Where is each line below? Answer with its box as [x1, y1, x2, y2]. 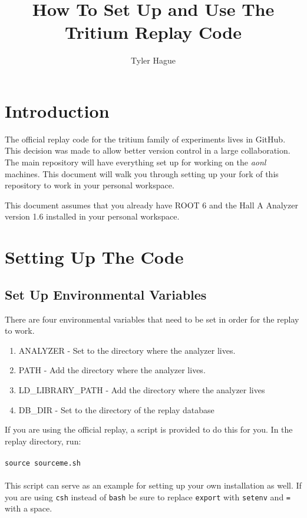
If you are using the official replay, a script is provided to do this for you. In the [5, 423, 293, 436]
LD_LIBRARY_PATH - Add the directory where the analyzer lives [18, 383, 265, 396]
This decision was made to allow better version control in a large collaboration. [5, 144, 291, 157]
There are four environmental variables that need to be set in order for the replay [5, 313, 299, 325]
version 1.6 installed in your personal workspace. [5, 210, 180, 223]
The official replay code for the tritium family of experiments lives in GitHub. [5, 132, 286, 145]
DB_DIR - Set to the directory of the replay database [18, 403, 214, 416]
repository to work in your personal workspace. [5, 179, 174, 191]
